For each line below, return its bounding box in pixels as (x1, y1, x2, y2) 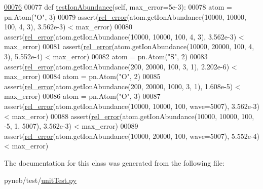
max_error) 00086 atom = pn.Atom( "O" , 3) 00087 (4, 91, 161, 101)
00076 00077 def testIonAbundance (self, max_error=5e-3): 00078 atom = (4, 2, 232, 12)
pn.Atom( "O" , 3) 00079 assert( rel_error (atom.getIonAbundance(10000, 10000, (4, 11, 246, 22)
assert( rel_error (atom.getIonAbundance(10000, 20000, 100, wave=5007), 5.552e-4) (4, 130, 259, 141)
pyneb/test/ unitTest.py (4, 174, 77, 185)
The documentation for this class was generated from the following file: (4, 157, 224, 168)
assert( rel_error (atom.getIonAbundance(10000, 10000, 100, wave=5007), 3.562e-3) (4, 100, 259, 111)
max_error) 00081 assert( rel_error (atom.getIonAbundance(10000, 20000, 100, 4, (4, 41, 254, 52)
